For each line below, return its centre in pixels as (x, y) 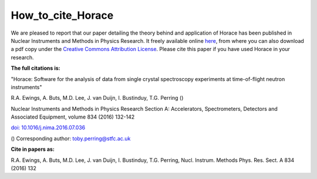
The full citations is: (36, 68)
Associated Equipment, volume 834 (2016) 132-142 (73, 117)
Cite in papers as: (33, 149)
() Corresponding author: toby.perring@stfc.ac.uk (71, 139)
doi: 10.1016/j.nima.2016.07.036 (48, 128)
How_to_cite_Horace (62, 15)
